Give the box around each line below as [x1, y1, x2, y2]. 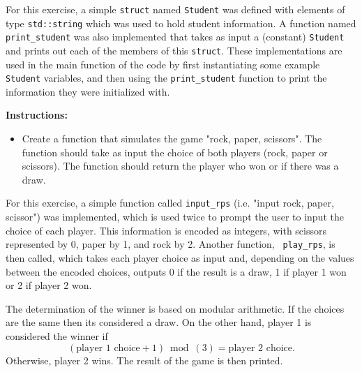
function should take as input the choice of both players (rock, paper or [22, 144, 328, 159]
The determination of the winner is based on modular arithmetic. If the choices [6, 301, 345, 315]
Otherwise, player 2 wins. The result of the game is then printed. [6, 352, 283, 367]
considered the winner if [6, 328, 108, 343]
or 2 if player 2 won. [6, 278, 92, 292]
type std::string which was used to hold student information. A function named [6, 15, 356, 30]
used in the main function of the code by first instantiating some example [6, 57, 320, 71]
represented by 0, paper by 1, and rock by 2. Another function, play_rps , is [6, 237, 335, 251]
